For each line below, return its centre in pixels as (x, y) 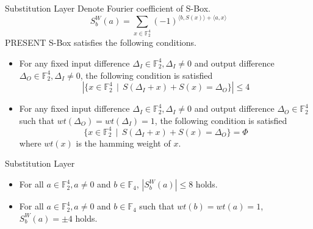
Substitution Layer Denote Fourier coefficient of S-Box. (108, 8)
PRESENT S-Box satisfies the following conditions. (101, 42)
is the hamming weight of (123, 143)
